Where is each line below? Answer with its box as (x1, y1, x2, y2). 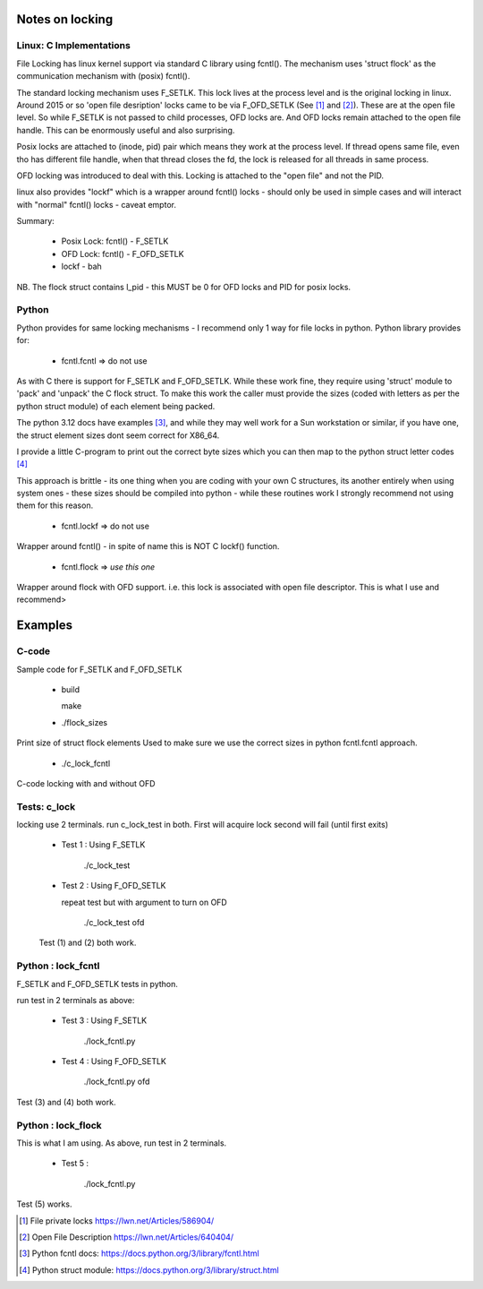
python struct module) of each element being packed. (16, 400, 216, 411)
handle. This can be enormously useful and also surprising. (16, 125, 235, 135)
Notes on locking (16, 12, 114, 27)
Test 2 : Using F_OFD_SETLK (61, 881, 166, 891)
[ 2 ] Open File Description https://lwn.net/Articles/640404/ (19, 1232, 234, 1242)
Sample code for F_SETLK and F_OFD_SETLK (16, 664, 182, 675)
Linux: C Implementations (16, 39, 131, 52)
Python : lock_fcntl (16, 959, 100, 972)
